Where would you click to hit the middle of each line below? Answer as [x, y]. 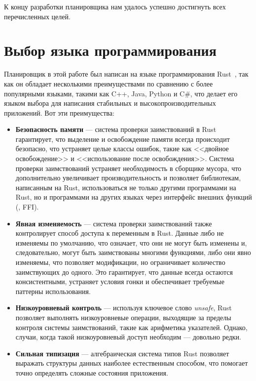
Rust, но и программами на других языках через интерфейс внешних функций [134, 197]
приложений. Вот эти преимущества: [59, 112]
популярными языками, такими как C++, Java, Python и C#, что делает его [121, 93]
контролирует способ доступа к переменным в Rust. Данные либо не [120, 233]
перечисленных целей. [37, 16]
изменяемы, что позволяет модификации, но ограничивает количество [120, 262]
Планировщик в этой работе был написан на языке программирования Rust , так [126, 74]
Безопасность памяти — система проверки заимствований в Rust [116, 129]
